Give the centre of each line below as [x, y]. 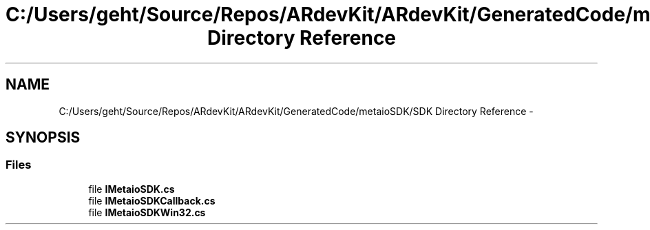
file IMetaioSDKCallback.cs [152, 200]
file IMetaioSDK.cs [132, 189]
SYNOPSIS [43, 138]
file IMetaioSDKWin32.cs [147, 212]
